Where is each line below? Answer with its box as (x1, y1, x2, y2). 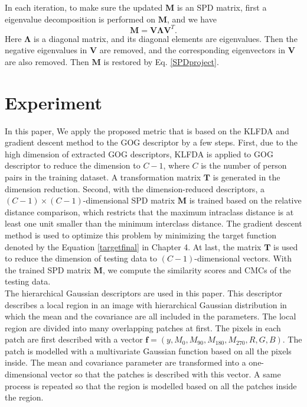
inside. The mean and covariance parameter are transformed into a (5, 356, 246, 369)
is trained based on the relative (189, 194, 302, 206)
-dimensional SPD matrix (83, 194, 175, 206)
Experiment (5, 90, 103, 114)
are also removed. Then (5, 55, 89, 67)
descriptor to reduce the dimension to (5, 159, 141, 172)
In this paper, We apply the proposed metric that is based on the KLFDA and (5, 124, 289, 137)
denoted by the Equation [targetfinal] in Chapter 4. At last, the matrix (5, 240, 262, 253)
